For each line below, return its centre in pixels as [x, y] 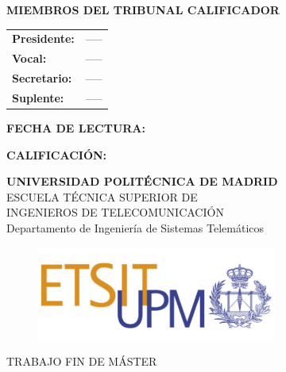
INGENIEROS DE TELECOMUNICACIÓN [115, 212]
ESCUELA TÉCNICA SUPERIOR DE [102, 196]
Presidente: [43, 38]
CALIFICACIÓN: [57, 154]
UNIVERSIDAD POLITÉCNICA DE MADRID [142, 181]
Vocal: [29, 58]
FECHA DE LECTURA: [76, 127]
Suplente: [38, 97]
